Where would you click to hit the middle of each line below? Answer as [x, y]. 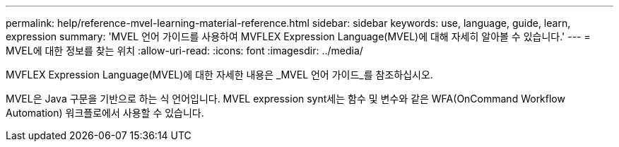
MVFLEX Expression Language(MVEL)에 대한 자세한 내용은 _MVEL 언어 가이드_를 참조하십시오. [219, 75]
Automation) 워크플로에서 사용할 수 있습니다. [105, 113]
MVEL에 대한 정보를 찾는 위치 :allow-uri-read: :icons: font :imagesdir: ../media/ [184, 51]
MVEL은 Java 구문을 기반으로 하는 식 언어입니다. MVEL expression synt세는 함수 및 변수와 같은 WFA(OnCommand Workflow [285, 99]
